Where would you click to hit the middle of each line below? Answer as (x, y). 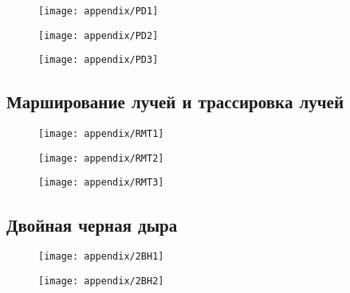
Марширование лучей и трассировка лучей (175, 102)
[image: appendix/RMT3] (101, 183)
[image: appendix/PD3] (98, 60)
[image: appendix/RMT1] (101, 134)
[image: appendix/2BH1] (101, 257)
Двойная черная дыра (92, 224)
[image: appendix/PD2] (98, 35)
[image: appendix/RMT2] (101, 158)
